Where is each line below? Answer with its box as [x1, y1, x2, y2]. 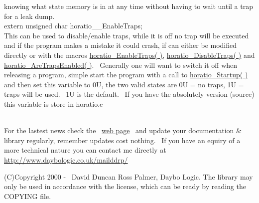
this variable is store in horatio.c [4, 98, 103, 109]
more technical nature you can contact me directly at [4, 145, 166, 155]
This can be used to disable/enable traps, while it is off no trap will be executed [4, 30, 249, 40]
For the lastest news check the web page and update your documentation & [4, 125, 242, 136]
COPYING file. [4, 191, 51, 201]
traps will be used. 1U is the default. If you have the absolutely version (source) [4, 89, 255, 99]
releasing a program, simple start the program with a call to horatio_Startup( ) [4, 69, 248, 80]
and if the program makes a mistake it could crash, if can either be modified [4, 40, 237, 50]
